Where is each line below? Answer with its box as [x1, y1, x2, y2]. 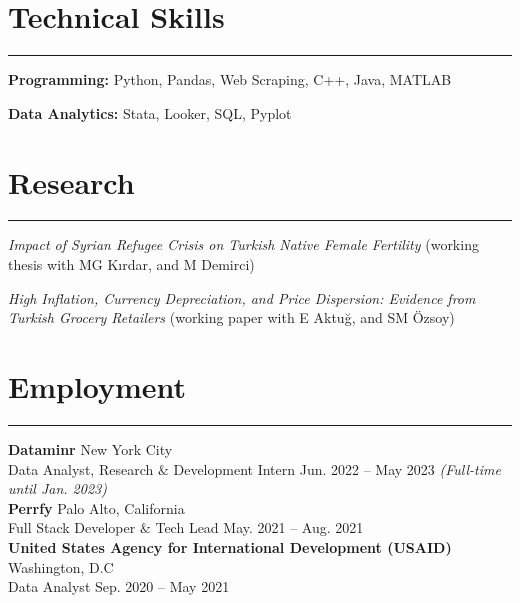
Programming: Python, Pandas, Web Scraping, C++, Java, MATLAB [8, 69, 452, 90]
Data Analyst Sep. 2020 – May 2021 [8, 576, 230, 597]
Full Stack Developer [8, 517, 136, 538]
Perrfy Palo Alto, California [8, 497, 185, 518]
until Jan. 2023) [8, 478, 107, 499]
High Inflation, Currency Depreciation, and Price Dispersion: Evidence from [8, 287, 476, 308]
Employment [8, 366, 187, 406]
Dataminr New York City [8, 438, 173, 459]
